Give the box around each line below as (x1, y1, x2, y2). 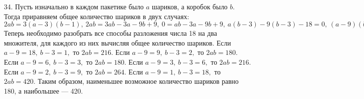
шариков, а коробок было (152, 1, 228, 11)
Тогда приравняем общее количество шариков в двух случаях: (4, 11, 189, 21)
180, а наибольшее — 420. (4, 85, 83, 96)
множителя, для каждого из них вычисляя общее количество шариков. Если (4, 37, 231, 48)
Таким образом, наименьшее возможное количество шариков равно (37, 76, 239, 86)
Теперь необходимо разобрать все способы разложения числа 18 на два (4, 28, 217, 38)
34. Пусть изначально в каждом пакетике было (4, 1, 144, 11)
